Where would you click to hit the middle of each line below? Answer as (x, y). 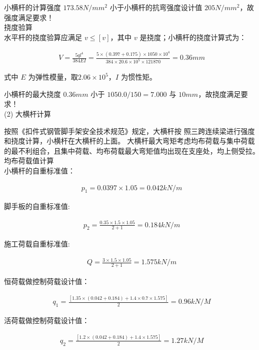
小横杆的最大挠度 (32, 94)
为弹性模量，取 (53, 77)
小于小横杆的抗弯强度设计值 (156, 7)
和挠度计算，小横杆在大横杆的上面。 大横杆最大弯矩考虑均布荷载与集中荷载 (129, 141)
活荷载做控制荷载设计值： (47, 320)
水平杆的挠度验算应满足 (43, 37)
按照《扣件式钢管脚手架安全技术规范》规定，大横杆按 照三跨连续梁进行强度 (129, 131)
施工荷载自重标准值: (37, 244)
